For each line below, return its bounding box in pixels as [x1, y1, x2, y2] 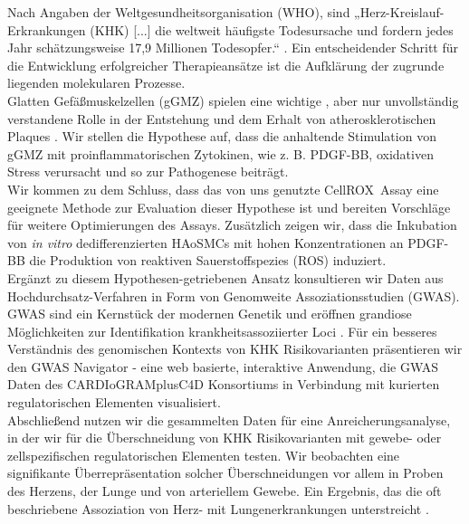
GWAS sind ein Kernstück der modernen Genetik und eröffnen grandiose [7, 304, 412, 323]
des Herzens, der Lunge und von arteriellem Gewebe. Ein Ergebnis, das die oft [7, 481, 442, 500]
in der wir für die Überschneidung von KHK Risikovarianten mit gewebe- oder [7, 428, 442, 447]
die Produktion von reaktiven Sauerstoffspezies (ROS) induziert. [29, 251, 387, 270]
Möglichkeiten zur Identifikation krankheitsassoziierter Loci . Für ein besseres [7, 321, 437, 340]
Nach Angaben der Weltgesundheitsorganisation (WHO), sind [7, 3, 350, 21]
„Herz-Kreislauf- [354, 3, 445, 21]
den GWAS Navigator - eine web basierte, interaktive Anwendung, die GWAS [7, 357, 439, 376]
